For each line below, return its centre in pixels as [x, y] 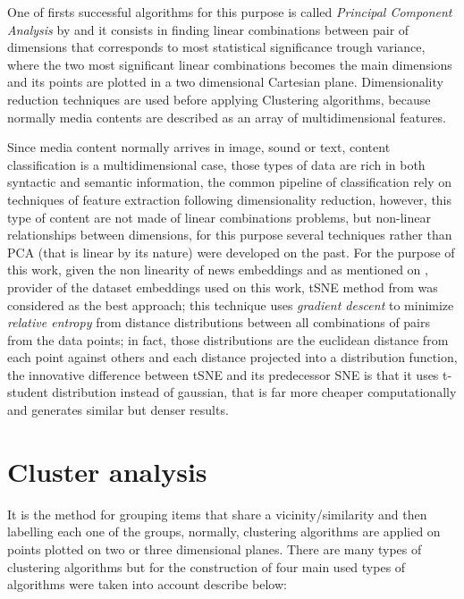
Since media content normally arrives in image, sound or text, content [199, 147]
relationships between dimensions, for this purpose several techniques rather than [230, 235]
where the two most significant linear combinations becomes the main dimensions [230, 64]
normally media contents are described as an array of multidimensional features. [227, 117]
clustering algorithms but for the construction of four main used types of [207, 566]
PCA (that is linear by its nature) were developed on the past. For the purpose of [231, 252]
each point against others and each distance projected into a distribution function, [232, 357]
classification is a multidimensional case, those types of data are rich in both [216, 164]
